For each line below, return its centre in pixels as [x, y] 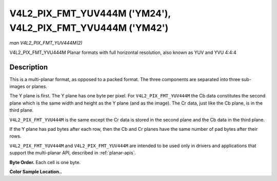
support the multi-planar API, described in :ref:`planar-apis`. [73, 153]
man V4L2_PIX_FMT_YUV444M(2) [46, 43]
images [17, 87]
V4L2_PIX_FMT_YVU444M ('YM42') [89, 28]
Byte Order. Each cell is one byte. [45, 162]
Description [29, 67]
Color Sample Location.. [36, 171]
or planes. [36, 87]
